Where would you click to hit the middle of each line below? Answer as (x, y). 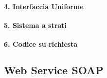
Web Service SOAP (54, 70)
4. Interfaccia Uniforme (44, 6)
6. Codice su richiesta (41, 44)
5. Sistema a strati (35, 25)
